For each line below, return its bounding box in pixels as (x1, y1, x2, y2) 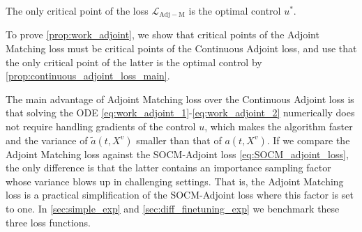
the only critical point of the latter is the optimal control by (6, 54, 262, 69)
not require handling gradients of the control (6, 119, 196, 134)
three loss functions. (6, 215, 91, 229)
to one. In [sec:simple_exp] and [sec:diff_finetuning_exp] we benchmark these (6, 201, 340, 215)
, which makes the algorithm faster (204, 119, 353, 134)
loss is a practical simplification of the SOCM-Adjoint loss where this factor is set (6, 187, 354, 202)
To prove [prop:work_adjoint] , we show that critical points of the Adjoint (6, 27, 319, 42)
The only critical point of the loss (6, 3, 149, 17)
